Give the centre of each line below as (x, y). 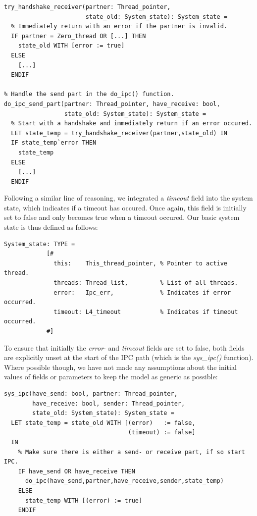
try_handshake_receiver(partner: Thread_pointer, (87, 7)
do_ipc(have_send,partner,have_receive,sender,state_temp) (124, 481)
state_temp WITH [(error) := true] (84, 500)
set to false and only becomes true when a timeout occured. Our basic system (122, 217)
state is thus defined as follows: (51, 227)
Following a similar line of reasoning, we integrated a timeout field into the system (128, 198)
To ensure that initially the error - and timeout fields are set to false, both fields (124, 347)
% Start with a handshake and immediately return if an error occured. (132, 124)
